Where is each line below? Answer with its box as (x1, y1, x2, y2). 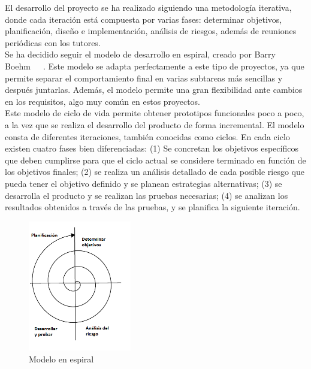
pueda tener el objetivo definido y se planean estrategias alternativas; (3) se (5, 177, 282, 189)
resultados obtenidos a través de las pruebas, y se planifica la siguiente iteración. (5, 201, 300, 213)
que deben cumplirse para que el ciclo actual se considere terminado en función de (5, 153, 306, 166)
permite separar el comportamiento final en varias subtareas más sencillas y (5, 71, 283, 84)
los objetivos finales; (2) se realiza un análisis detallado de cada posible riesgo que (5, 165, 305, 178)
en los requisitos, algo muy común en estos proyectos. (5, 95, 200, 107)
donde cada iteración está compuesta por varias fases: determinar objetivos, (5, 13, 282, 25)
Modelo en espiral (29, 352, 94, 365)
